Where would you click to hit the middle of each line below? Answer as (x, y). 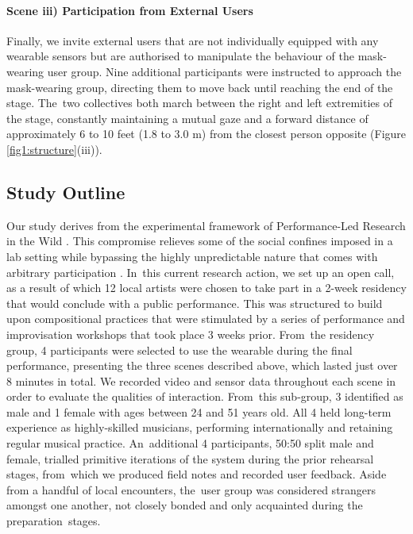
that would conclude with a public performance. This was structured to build (195, 303)
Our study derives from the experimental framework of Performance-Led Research (206, 225)
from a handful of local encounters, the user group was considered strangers (191, 489)
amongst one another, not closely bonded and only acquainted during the (185, 505)
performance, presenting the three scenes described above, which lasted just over (202, 365)
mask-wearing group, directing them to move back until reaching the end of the (200, 87)
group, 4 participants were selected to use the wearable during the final (179, 350)
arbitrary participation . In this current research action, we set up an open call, (201, 272)
